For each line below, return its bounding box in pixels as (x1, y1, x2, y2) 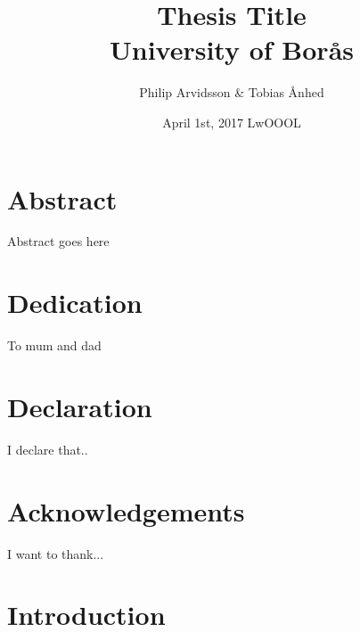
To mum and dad (7, 336, 102, 355)
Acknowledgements (7, 492, 245, 529)
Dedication (7, 284, 143, 321)
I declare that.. (7, 439, 88, 458)
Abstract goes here (7, 232, 110, 250)
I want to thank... (7, 544, 104, 562)
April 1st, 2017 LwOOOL (162, 112, 301, 131)
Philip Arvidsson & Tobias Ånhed (139, 83, 324, 102)
